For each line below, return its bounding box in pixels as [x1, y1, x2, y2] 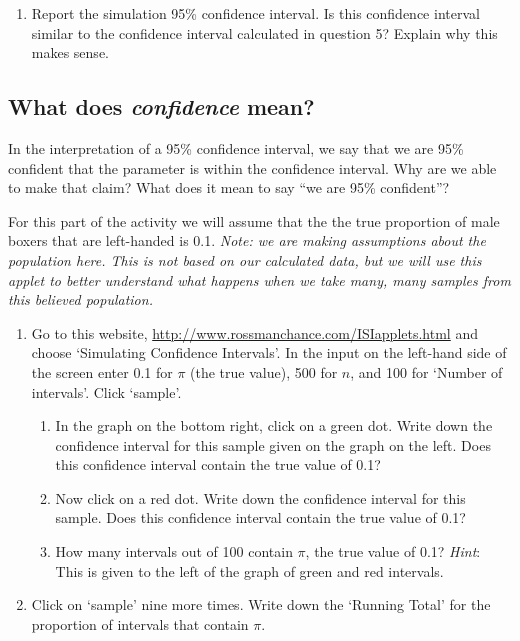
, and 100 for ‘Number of [350, 361, 503, 382]
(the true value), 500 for [190, 361, 338, 382]
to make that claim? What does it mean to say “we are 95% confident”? [8, 177, 450, 198]
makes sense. [31, 42, 109, 63]
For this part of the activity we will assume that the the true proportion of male [8, 210, 500, 231]
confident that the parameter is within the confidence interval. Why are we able [8, 157, 497, 178]
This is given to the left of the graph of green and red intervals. [55, 560, 444, 581]
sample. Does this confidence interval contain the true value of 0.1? [55, 507, 466, 528]
